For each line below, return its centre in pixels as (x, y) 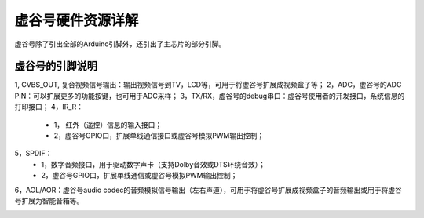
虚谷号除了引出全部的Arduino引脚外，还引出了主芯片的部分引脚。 (120, 44)
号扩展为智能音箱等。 (49, 201)
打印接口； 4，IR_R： (49, 107)
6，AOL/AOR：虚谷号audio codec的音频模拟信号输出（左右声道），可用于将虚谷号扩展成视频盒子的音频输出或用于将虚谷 (208, 190)
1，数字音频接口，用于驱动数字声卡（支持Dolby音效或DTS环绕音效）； (154, 164)
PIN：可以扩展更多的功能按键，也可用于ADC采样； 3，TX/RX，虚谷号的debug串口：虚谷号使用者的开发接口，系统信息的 (210, 96)
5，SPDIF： (33, 154)
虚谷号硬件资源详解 (77, 20)
